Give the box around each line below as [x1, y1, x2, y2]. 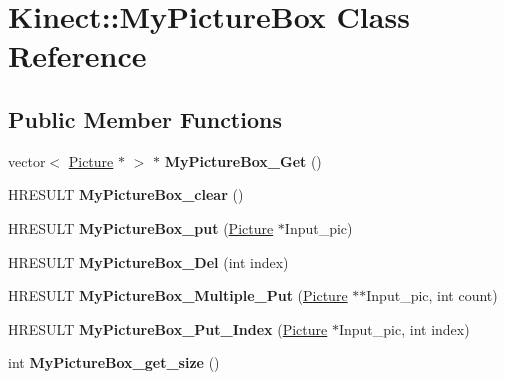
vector [8, 150, 46, 171]
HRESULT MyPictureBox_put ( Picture [8, 217, 274, 238]
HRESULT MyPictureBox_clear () [8, 184, 244, 205]
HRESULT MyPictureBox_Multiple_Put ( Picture [8, 285, 348, 306]
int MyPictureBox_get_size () [8, 352, 220, 373]
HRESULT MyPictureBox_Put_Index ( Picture [8, 318, 328, 339]
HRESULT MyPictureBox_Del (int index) [8, 251, 289, 272]
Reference [8, 35, 147, 76]
